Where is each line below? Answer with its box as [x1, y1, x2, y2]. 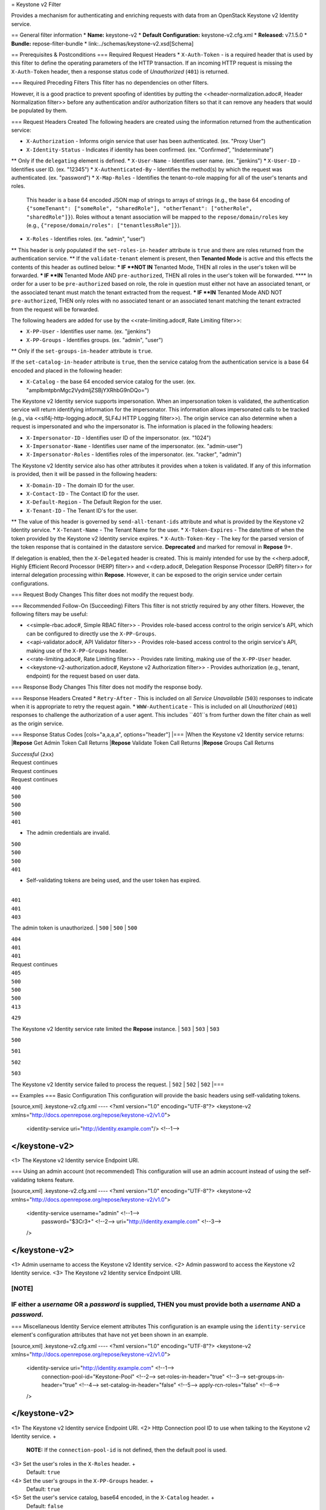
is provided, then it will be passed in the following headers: [11, 471, 158, 478]
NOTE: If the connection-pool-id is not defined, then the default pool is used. [26, 1447, 228, 1454]
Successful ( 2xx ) [11, 750, 54, 757]
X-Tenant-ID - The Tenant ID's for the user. [26, 507, 138, 514]
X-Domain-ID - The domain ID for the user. [26, 481, 135, 489]
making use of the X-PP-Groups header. [26, 647, 128, 654]
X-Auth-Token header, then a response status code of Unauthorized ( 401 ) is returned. [11, 68, 229, 75]
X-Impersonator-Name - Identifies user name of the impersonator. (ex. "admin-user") [26, 442, 243, 449]
